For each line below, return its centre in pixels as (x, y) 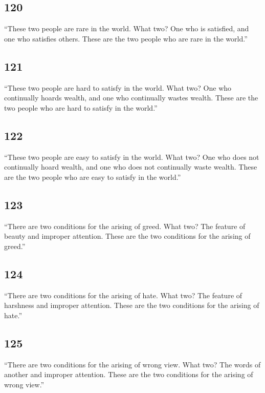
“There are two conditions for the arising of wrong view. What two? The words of (132, 364)
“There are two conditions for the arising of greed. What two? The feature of (125, 226)
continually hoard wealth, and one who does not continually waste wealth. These (131, 167)
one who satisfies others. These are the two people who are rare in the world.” (126, 38)
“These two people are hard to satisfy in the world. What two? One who (118, 87)
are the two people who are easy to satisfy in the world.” (93, 177)
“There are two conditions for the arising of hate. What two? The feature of (123, 295)
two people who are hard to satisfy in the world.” (81, 107)
